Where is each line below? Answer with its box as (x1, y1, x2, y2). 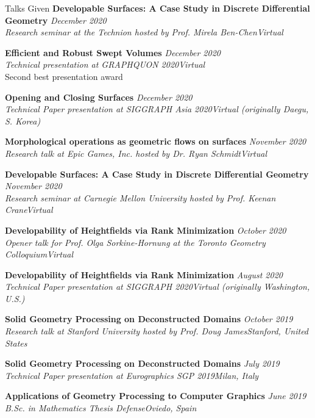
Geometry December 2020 (5, 13, 107, 26)
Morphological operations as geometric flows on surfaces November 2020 (5, 135, 306, 148)
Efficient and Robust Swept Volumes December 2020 (5, 46, 221, 59)
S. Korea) (5, 114, 41, 127)
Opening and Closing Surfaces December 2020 (5, 90, 193, 103)
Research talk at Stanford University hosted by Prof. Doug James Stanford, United (5, 325, 309, 337)
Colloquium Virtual (5, 248, 74, 261)
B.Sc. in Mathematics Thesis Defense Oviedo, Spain (5, 402, 197, 414)
